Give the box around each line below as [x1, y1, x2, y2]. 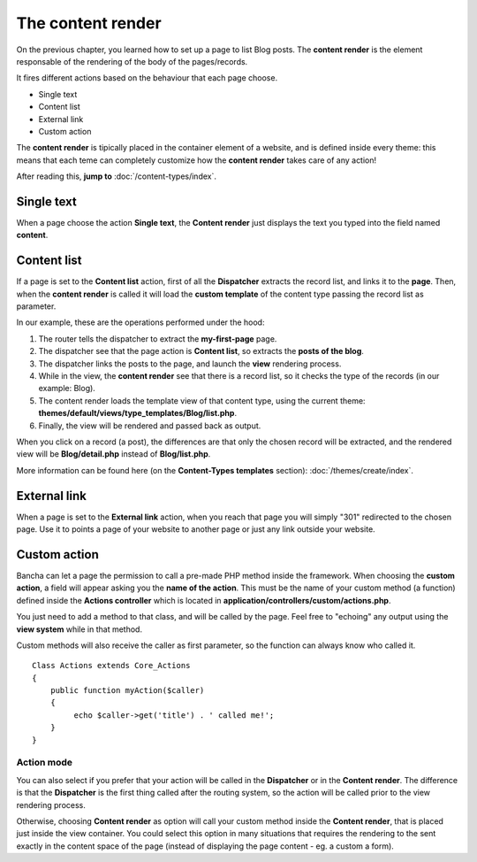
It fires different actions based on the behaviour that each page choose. [16, 73, 278, 83]
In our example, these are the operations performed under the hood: [16, 317, 265, 327]
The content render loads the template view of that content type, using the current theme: [38, 395, 366, 406]
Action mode [16, 757, 72, 769]
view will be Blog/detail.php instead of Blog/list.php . [16, 449, 211, 459]
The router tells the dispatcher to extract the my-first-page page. [38, 333, 277, 344]
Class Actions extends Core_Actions [32, 660, 191, 671]
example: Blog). [38, 383, 96, 394]
